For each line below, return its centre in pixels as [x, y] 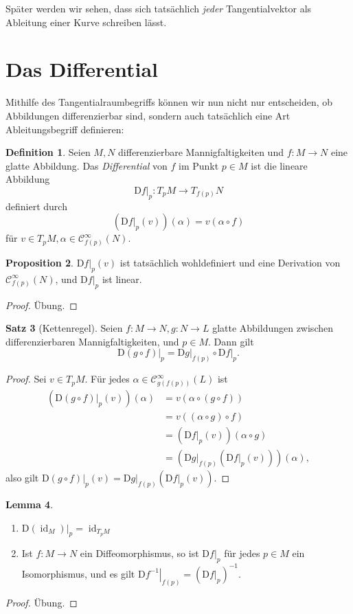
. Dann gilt [231, 341]
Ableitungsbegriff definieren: [65, 129]
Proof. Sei [26, 379]
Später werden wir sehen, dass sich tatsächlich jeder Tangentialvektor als [159, 8]
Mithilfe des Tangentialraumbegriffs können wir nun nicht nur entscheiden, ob [169, 102]
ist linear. [122, 278]
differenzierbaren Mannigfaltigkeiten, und [92, 341]
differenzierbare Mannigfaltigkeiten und [201, 152]
